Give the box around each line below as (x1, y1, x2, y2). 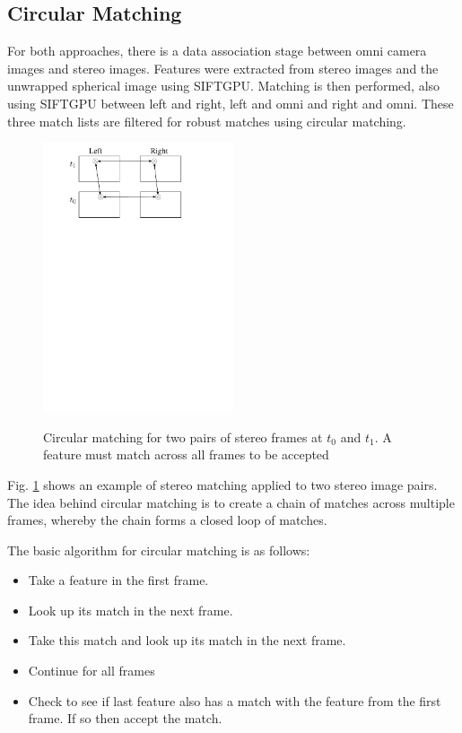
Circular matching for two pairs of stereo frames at (43, 427, 323, 446)
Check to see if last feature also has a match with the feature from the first (28, 691, 441, 710)
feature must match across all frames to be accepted (43, 445, 329, 464)
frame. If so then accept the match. (28, 709, 222, 728)
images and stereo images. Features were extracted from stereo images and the (7, 58, 439, 77)
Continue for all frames (28, 661, 155, 680)
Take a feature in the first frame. (28, 571, 209, 589)
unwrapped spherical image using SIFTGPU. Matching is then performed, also (7, 76, 440, 95)
